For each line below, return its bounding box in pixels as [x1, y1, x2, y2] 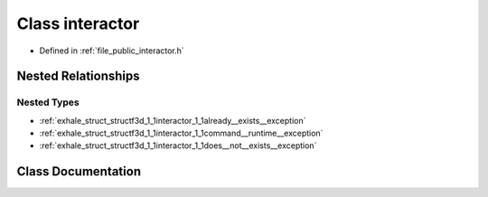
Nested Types [16, 96, 80, 108]
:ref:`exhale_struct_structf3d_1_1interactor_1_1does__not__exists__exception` [39, 140, 317, 151]
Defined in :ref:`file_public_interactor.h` [39, 45, 184, 56]
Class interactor [16, 14, 140, 33]
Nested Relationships [16, 69, 140, 84]
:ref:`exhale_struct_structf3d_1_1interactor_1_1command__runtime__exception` [39, 127, 324, 139]
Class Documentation [16, 164, 142, 180]
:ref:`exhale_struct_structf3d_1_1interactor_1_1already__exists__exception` [39, 115, 306, 126]
